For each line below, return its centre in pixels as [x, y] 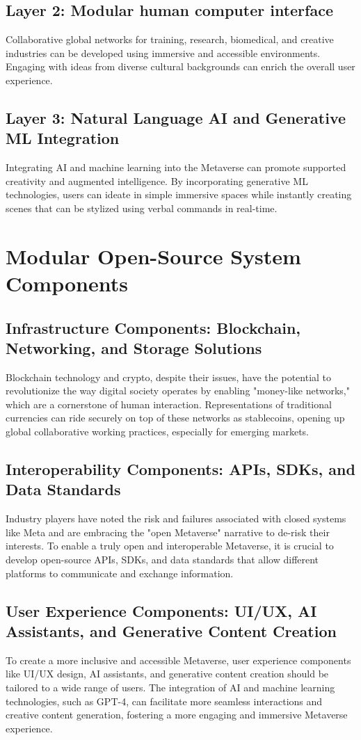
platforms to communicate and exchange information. [120, 573]
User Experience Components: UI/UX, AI [161, 610]
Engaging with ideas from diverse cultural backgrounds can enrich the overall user [180, 66]
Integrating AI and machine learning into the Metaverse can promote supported [176, 167]
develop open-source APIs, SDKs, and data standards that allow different [162, 560]
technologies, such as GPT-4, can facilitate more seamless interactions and [164, 701]
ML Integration [63, 138]
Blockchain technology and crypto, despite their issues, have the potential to [169, 377]
